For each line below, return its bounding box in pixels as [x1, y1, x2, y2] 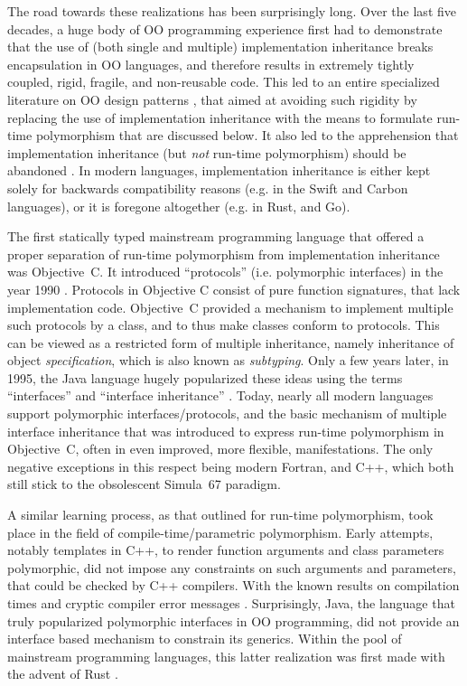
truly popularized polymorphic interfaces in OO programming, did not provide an [7, 611, 460, 630]
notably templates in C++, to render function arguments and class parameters [7, 540, 444, 559]
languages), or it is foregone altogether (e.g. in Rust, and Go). [7, 196, 350, 215]
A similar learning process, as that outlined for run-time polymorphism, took [7, 505, 434, 524]
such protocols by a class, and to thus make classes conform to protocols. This [7, 315, 440, 334]
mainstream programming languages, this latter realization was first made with [7, 646, 445, 665]
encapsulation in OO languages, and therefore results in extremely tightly [7, 54, 415, 73]
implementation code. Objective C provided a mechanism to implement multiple [7, 297, 453, 316]
